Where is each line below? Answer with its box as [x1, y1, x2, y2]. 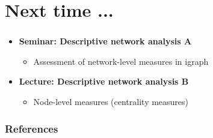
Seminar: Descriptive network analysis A [19, 35, 192, 47]
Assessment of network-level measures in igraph [33, 55, 209, 67]
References [5, 121, 58, 136]
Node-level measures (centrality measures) [33, 95, 189, 108]
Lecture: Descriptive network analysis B [19, 75, 189, 88]
